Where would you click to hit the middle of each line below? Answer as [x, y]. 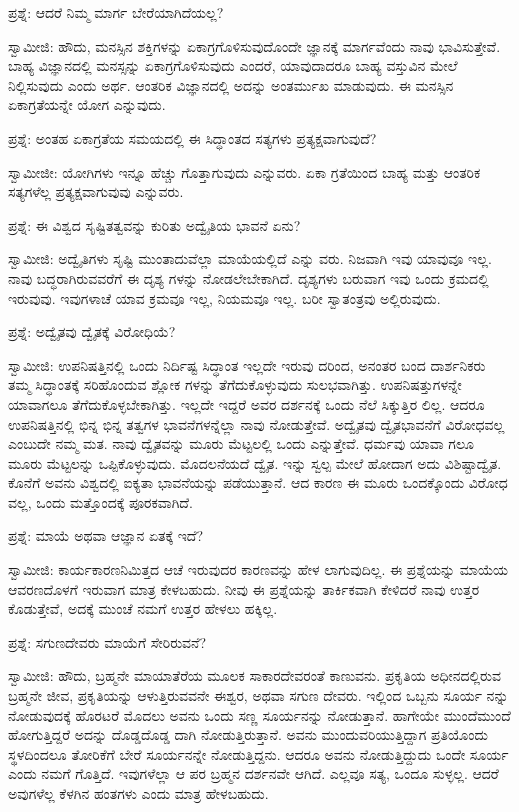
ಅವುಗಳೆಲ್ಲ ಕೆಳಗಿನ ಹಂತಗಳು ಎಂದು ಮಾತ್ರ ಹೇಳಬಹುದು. [138, 793]
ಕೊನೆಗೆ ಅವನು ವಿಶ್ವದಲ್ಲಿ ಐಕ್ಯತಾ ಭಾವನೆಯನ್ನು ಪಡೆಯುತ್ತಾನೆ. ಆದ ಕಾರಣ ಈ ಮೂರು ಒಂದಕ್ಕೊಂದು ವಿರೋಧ [258, 482]
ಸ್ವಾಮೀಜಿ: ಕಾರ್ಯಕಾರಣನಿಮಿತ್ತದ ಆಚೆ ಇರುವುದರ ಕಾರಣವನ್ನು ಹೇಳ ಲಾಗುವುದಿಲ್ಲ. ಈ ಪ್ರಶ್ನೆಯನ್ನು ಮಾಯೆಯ [258, 569]
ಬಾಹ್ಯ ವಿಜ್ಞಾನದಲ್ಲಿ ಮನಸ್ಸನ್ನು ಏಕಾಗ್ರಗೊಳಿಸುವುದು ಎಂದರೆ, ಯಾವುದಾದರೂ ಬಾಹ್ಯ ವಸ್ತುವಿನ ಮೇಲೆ [233, 65]
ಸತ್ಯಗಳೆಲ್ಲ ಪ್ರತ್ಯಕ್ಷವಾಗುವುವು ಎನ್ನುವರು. [96, 191]
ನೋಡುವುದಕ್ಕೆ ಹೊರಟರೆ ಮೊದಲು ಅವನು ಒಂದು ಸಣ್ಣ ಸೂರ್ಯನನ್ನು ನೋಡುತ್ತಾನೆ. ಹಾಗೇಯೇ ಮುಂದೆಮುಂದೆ [259, 714]
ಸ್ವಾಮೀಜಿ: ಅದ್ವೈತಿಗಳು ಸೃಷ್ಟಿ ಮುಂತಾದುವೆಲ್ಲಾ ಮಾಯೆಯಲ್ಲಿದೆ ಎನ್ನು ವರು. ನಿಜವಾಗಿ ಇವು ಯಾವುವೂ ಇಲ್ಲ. [250, 258]
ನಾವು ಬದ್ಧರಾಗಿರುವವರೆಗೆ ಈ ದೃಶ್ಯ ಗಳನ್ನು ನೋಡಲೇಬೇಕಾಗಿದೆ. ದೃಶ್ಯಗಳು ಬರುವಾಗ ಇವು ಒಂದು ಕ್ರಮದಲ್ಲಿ [248, 277]
